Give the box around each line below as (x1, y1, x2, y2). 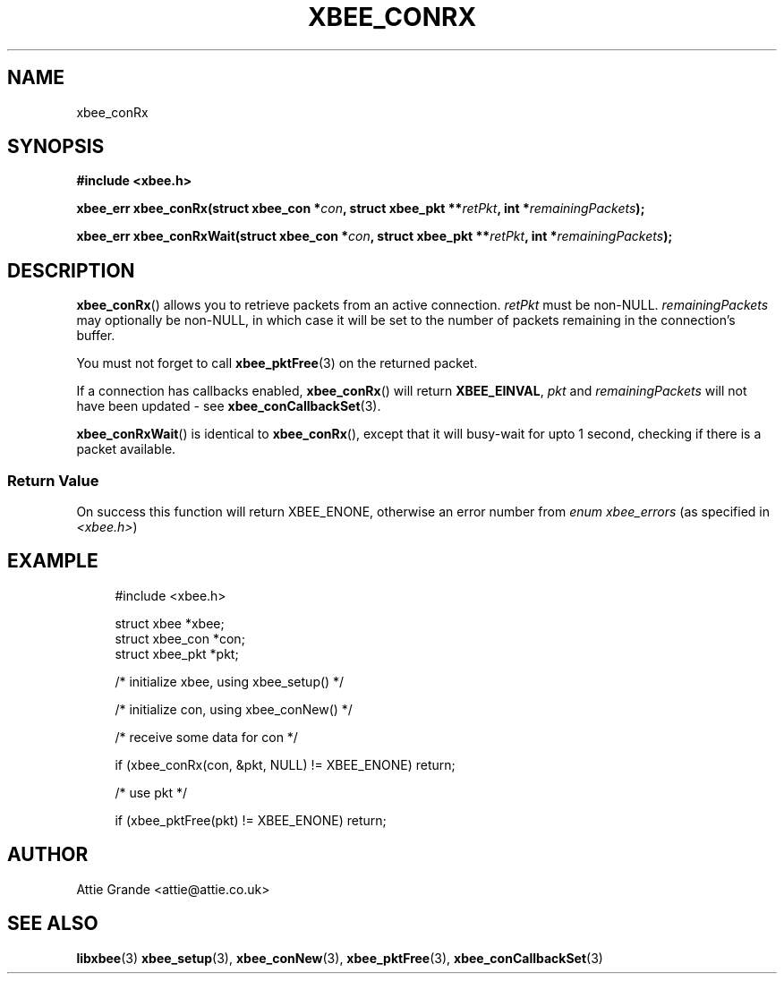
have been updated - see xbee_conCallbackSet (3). (76, 398, 381, 414)
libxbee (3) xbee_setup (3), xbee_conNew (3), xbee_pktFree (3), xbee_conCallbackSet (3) (76, 950, 603, 966)
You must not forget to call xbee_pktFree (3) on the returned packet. (76, 355, 478, 371)
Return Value (7, 471, 99, 490)
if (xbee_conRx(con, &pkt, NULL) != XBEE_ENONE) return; (115, 756, 456, 772)
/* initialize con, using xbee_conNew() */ (115, 701, 353, 717)
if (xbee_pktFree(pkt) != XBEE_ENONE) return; (115, 812, 387, 828)
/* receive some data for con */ (115, 729, 298, 745)
